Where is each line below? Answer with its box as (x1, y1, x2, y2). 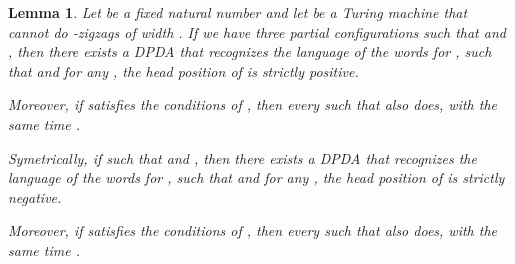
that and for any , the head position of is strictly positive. (8, 60, 359, 81)
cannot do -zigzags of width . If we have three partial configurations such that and (8, 21, 506, 42)
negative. (8, 186, 62, 207)
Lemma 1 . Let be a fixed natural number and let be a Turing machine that (8, 2, 468, 22)
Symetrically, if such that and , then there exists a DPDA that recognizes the (8, 147, 477, 168)
